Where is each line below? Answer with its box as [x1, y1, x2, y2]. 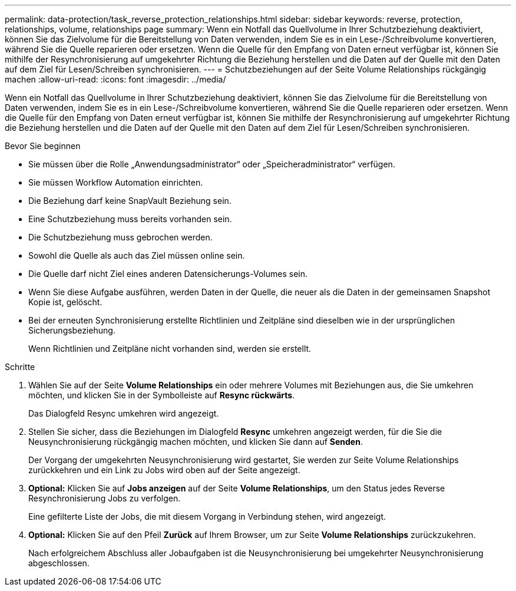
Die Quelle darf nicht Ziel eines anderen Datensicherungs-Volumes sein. [28, 269, 307, 279]
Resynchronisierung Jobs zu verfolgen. [28, 493, 181, 503]
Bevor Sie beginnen [5, 141, 81, 151]
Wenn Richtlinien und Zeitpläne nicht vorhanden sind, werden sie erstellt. [28, 344, 312, 354]
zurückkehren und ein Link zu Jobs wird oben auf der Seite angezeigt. [28, 465, 300, 475]
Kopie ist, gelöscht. [28, 297, 102, 307]
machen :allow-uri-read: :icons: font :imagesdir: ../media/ [5, 74, 226, 84]
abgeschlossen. [28, 558, 90, 568]
